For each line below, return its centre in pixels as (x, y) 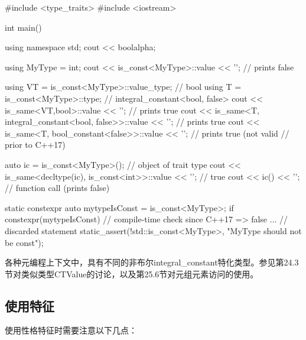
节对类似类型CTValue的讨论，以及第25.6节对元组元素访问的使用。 (132, 273)
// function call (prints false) (57, 188)
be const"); (24, 242)
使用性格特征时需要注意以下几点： (71, 330)
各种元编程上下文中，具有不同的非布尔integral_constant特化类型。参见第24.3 (152, 262)
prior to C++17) (35, 145)
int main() (23, 27)
